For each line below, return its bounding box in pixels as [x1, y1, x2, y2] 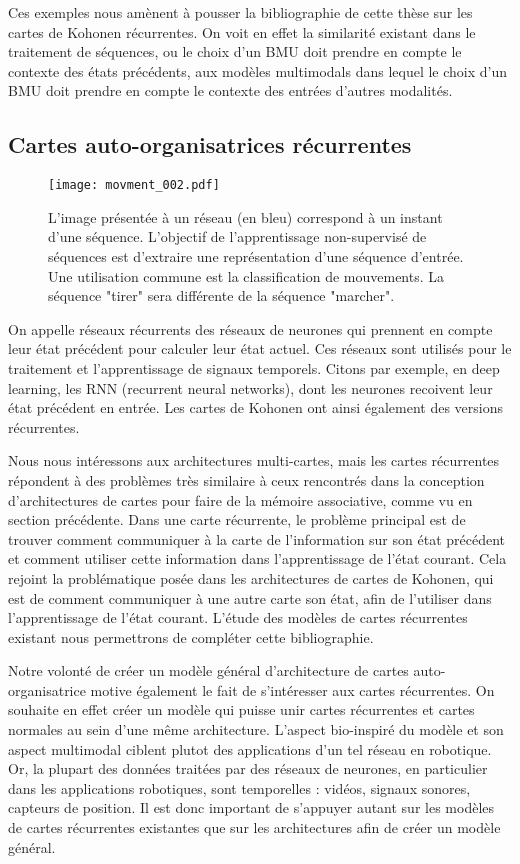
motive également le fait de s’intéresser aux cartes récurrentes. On [90, 679, 495, 700]
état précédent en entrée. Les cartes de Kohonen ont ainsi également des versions [8, 397, 503, 418]
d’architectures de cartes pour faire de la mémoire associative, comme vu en [8, 489, 473, 510]
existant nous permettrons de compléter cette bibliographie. [8, 626, 374, 647]
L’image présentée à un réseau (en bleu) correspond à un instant [48, 206, 443, 227]
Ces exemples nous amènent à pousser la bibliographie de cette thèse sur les [8, 2, 473, 22]
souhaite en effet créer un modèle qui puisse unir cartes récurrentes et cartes [8, 699, 475, 720]
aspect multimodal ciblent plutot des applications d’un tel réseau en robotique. [8, 738, 492, 759]
